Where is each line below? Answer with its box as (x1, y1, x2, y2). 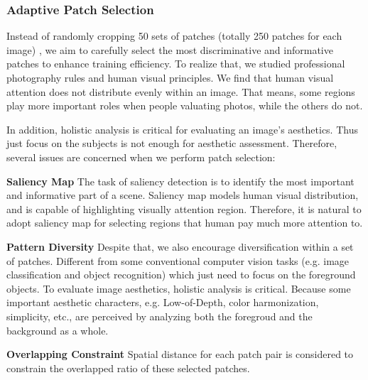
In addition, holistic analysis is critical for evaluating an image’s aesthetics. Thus (6, 121, 358, 136)
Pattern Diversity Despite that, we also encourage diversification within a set (6, 239, 354, 254)
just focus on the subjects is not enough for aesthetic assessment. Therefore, (6, 136, 337, 151)
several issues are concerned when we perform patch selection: (6, 149, 276, 164)
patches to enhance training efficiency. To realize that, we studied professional (6, 56, 345, 71)
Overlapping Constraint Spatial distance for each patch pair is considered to (6, 347, 354, 362)
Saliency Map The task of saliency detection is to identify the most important (6, 173, 355, 188)
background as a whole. (6, 322, 109, 337)
